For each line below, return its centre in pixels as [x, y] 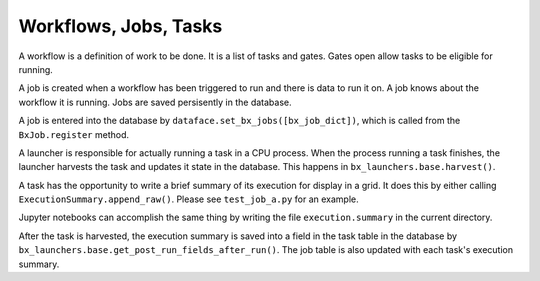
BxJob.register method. [74, 134]
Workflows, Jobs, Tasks [120, 26]
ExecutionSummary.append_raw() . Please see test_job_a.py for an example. [188, 199]
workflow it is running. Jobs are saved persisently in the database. [155, 102]
